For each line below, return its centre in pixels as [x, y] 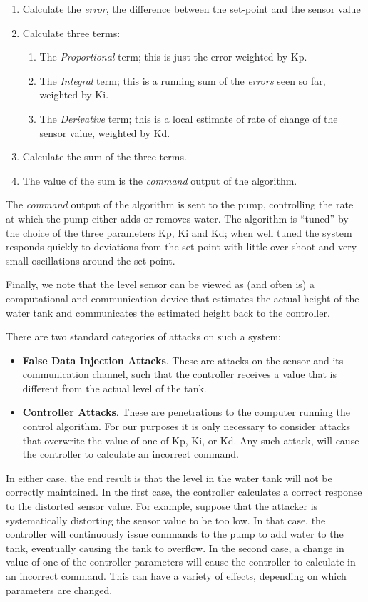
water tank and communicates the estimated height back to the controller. [168, 312]
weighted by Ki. [74, 95]
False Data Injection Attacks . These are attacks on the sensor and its [183, 360]
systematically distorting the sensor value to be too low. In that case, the [166, 520]
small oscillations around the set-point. [91, 260]
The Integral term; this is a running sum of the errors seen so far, [183, 80]
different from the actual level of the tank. [114, 388]
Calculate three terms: [71, 32]
